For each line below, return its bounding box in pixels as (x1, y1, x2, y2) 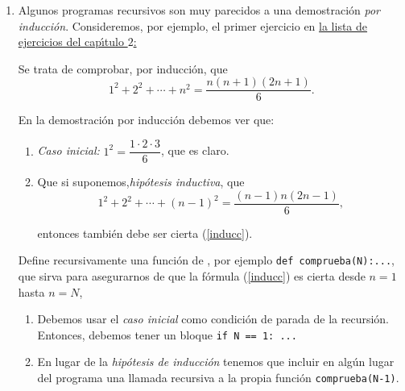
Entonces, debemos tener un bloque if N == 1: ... (37, 326, 297, 343)
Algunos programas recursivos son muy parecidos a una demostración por (18, 2, 381, 18)
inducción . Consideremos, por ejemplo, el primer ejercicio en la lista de (18, 17, 368, 34)
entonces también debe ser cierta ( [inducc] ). (37, 224, 253, 241)
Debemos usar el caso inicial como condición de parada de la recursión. (37, 310, 389, 327)
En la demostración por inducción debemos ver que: (18, 111, 275, 128)
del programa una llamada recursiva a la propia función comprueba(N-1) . (37, 369, 399, 386)
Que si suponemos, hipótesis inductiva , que (37, 173, 245, 190)
